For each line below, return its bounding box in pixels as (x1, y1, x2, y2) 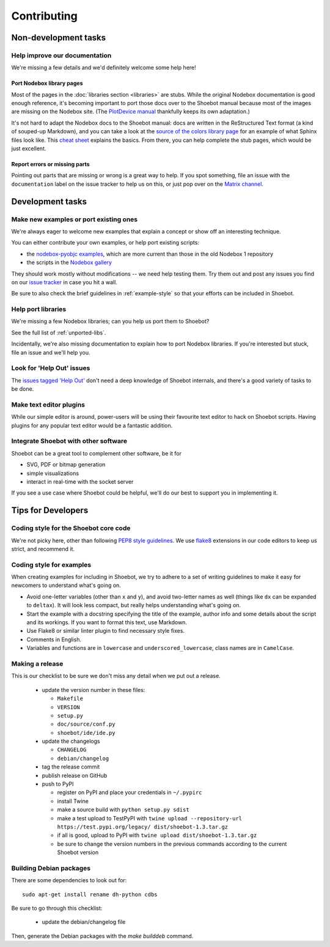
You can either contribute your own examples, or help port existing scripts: (11, 239, 200, 246)
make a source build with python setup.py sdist (57, 806, 189, 813)
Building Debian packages (11, 864, 91, 872)
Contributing (11, 9, 78, 23)
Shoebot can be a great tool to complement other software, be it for (11, 449, 182, 457)
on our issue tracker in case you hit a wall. (11, 278, 117, 286)
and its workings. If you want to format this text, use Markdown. (26, 619, 188, 626)
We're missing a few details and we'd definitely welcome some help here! (11, 64, 197, 72)
